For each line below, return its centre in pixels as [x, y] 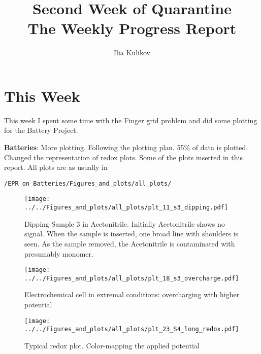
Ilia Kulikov [132, 52]
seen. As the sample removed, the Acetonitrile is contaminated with [130, 243]
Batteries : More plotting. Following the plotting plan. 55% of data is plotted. [126, 147]
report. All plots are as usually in [56, 167]
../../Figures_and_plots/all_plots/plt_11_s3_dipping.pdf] [126, 208]
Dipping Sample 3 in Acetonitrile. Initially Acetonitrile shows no [125, 223]
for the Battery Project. [41, 130]
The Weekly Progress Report [132, 28]
